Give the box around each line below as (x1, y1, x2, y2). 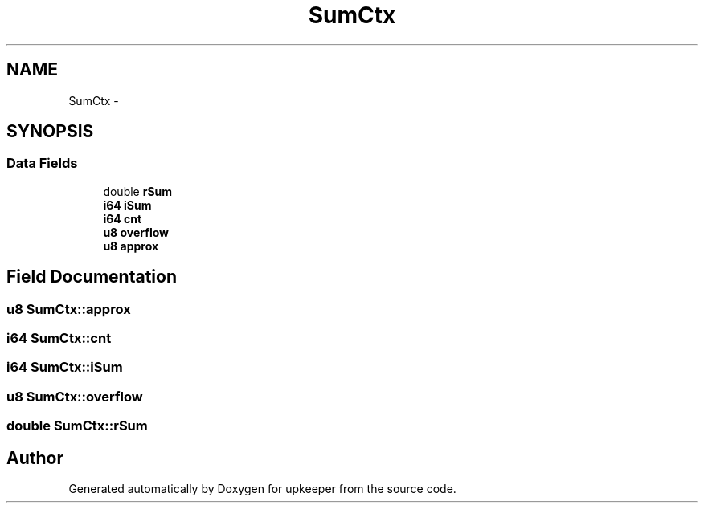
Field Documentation (6, 267, 177, 287)
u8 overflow (103, 225, 169, 239)
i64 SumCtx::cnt (6, 330, 112, 347)
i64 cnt (103, 211, 142, 226)
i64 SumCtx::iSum (6, 359, 123, 376)
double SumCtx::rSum (6, 417, 148, 434)
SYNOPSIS (6, 121, 94, 142)
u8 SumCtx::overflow (6, 388, 143, 405)
